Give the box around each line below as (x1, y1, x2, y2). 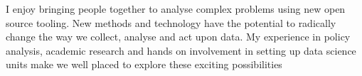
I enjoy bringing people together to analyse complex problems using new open (6, 1, 346, 16)
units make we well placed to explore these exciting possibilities (6, 57, 282, 72)
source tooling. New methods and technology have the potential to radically (6, 15, 336, 30)
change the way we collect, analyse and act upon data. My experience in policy (6, 29, 351, 44)
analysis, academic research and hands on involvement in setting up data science (6, 43, 356, 58)
